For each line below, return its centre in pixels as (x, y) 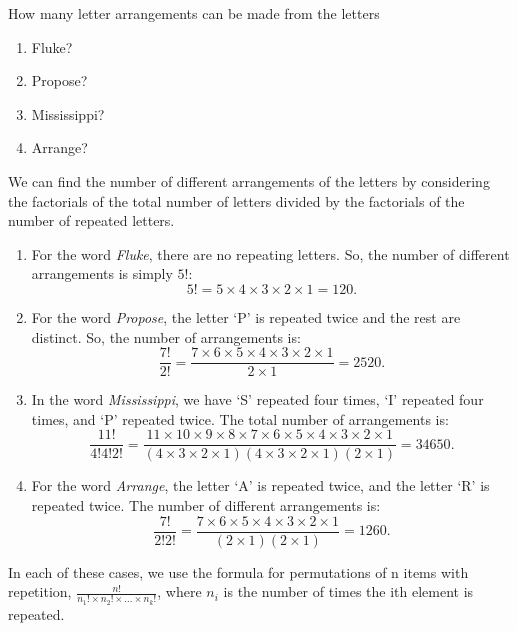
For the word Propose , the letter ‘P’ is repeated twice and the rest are (246, 316)
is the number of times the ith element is (348, 591)
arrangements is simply (102, 273)
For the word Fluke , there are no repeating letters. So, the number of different (270, 253)
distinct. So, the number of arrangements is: (166, 336)
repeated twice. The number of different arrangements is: (206, 505)
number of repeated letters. (91, 220)
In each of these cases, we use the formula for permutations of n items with (238, 571)
